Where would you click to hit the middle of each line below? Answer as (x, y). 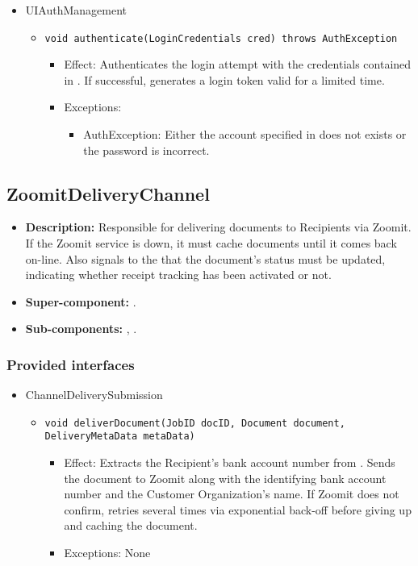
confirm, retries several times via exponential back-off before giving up (238, 509)
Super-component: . (81, 301)
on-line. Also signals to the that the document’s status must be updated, (205, 258)
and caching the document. (131, 525)
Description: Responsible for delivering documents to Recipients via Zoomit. (218, 227)
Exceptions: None (107, 553)
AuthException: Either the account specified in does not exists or (245, 134)
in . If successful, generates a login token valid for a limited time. (224, 79)
